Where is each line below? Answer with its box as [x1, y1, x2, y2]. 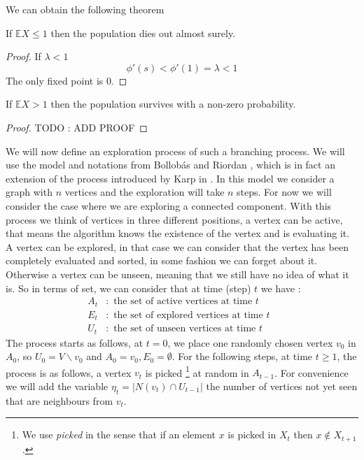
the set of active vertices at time [113, 296, 253, 307]
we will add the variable [6, 378, 108, 393]
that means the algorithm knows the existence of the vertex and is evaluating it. [6, 226, 350, 240]
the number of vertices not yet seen [206, 378, 358, 393]
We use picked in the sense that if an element [22, 427, 216, 442]
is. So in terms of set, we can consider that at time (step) [6, 280, 251, 295]
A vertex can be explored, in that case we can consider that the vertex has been [6, 239, 349, 254]
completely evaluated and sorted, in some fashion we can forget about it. [6, 253, 318, 268]
